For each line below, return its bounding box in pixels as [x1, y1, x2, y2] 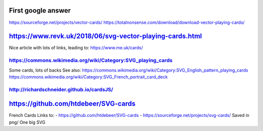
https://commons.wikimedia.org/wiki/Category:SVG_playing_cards [9, 57, 173, 64]
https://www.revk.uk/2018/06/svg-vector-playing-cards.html [9, 32, 202, 40]
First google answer [9, 6, 71, 15]
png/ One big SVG [9, 119, 46, 125]
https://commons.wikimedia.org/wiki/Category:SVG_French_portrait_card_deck [9, 74, 168, 80]
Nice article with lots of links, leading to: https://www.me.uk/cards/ [9, 45, 143, 51]
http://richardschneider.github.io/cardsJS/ [9, 86, 113, 93]
